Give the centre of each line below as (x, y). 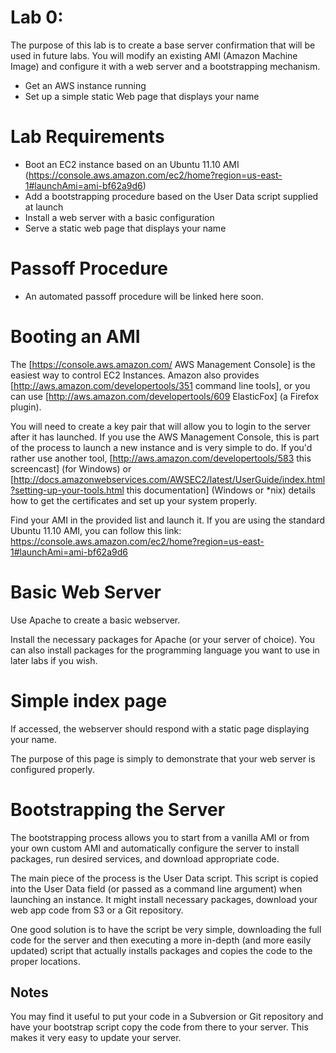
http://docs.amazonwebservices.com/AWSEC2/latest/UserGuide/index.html (169, 479)
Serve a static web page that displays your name (125, 228)
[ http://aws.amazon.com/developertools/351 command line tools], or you (160, 385)
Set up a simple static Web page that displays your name (142, 96)
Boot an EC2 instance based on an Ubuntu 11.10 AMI (132, 164)
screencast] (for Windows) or (71, 468)
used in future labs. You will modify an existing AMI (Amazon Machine (154, 55)
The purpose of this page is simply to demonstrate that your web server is (163, 758)
